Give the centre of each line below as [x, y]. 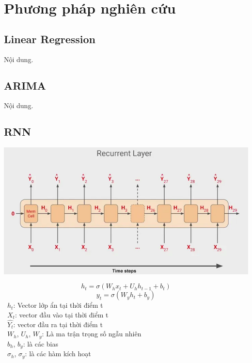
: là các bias [41, 343]
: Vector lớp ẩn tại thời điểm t [58, 305]
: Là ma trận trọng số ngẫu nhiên [92, 334]
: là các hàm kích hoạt [58, 354]
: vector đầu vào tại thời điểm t [62, 315]
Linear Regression [50, 39]
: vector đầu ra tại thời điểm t [58, 324]
